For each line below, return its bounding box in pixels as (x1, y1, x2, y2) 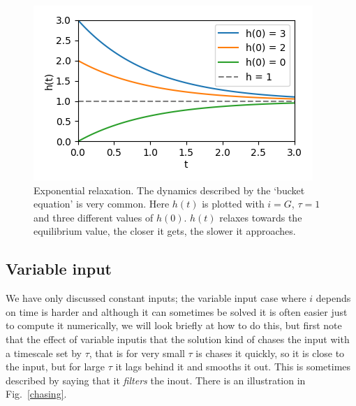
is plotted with (202, 196, 265, 211)
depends (316, 291, 351, 305)
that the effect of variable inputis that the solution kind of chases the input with (6, 331, 350, 346)
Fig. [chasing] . (6, 386, 67, 401)
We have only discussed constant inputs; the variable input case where (6, 291, 306, 305)
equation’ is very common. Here (34, 196, 170, 211)
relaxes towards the (219, 210, 302, 224)
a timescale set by (6, 345, 82, 360)
